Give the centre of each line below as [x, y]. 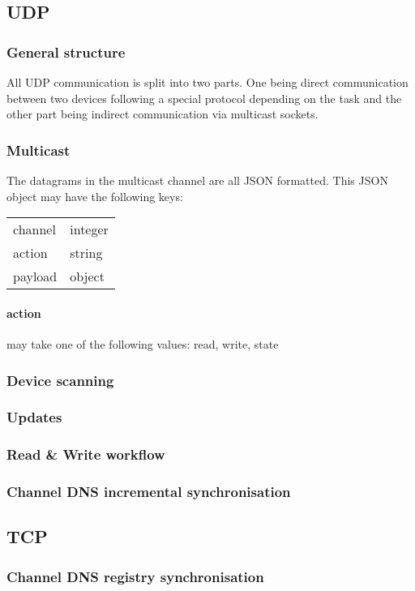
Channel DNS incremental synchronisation [149, 492]
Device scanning [60, 380]
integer [89, 229]
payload [35, 276]
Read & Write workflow [86, 454]
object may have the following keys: [95, 196]
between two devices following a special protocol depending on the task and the [204, 98]
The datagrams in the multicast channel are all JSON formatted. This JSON [197, 180]
